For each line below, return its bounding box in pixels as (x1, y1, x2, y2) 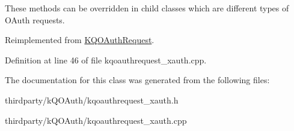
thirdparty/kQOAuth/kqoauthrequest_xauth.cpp (5, 114, 187, 126)
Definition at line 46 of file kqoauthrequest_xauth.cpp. (5, 53, 207, 66)
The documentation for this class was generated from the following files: (5, 74, 270, 86)
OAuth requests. (5, 13, 65, 26)
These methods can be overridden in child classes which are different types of (5, 2, 289, 14)
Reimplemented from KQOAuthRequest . (5, 33, 155, 46)
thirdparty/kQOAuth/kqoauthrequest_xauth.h (5, 93, 179, 106)
